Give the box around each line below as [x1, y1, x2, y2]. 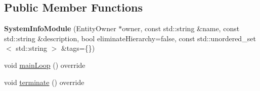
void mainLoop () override [4, 59, 85, 70]
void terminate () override [4, 76, 84, 87]
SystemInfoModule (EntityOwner [4, 23, 116, 34]
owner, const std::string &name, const [122, 23, 240, 34]
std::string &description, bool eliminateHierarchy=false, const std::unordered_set [4, 33, 256, 43]
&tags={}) [61, 43, 95, 53]
